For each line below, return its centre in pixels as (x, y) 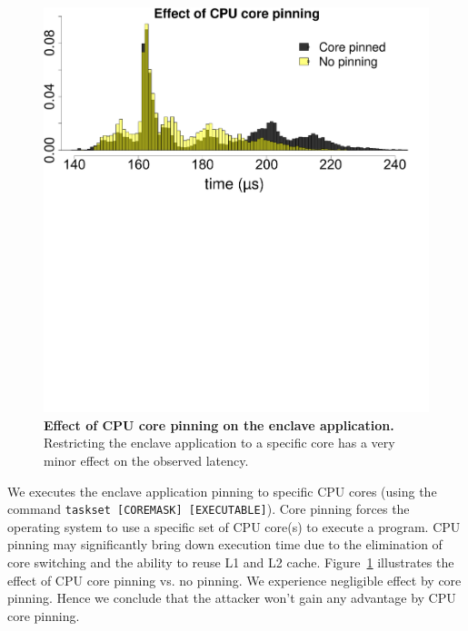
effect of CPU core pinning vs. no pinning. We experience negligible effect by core (234, 580)
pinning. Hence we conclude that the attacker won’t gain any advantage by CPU (232, 598)
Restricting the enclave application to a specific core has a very (219, 443)
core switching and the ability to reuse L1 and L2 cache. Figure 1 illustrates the (231, 562)
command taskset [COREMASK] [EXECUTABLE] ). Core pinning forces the (209, 509)
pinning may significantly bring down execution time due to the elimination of (225, 544)
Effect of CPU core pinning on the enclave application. (219, 424)
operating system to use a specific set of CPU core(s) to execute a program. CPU (234, 526)
